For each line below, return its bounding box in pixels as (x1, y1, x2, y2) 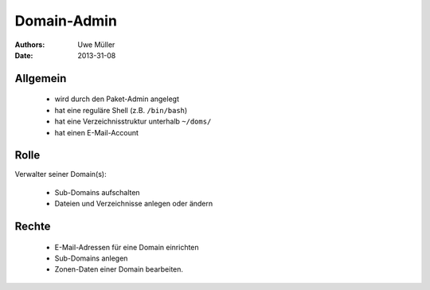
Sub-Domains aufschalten (54, 187, 140, 197)
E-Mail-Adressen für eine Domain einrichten (54, 242, 199, 252)
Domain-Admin (14, 12, 117, 29)
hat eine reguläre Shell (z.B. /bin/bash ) (54, 105, 188, 115)
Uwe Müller (77, 40, 115, 49)
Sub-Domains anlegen (54, 253, 128, 263)
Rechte (14, 220, 51, 233)
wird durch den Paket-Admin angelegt (54, 94, 179, 104)
